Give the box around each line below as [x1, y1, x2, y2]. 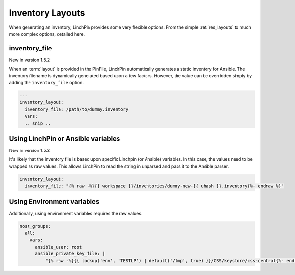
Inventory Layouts [9, 7, 85, 18]
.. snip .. [25, 120, 51, 126]
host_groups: [19, 224, 51, 229]
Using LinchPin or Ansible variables [9, 134, 120, 143]
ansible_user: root [35, 244, 82, 250]
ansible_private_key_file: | [35, 251, 105, 257]
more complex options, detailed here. [9, 31, 85, 37]
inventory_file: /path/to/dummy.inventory [25, 106, 129, 112]
